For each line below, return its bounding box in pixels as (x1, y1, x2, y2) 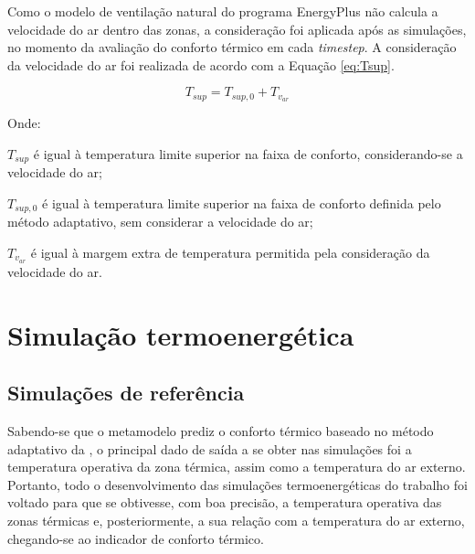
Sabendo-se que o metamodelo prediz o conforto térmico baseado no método (7, 421, 434, 440)
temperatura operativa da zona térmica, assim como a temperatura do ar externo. (7, 457, 466, 476)
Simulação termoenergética (7, 315, 354, 353)
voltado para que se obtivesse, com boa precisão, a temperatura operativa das (7, 493, 442, 512)
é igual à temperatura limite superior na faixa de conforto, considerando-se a (33, 144, 463, 163)
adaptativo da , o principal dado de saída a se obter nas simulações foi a (7, 439, 412, 458)
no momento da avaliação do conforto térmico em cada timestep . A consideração (7, 37, 457, 57)
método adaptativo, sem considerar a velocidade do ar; (7, 212, 313, 231)
